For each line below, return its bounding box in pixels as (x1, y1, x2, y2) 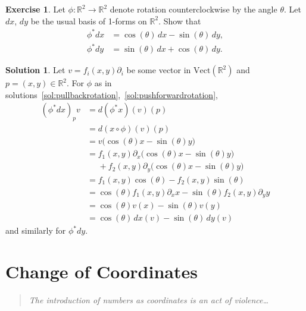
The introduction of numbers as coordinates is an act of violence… (29, 294, 269, 306)
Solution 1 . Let (5, 64, 65, 76)
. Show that (158, 14, 201, 27)
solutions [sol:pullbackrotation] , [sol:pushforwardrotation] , (5, 88, 218, 100)
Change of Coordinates (5, 259, 198, 284)
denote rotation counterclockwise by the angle (110, 3, 277, 15)
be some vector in (126, 64, 191, 76)
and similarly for (5, 224, 66, 237)
